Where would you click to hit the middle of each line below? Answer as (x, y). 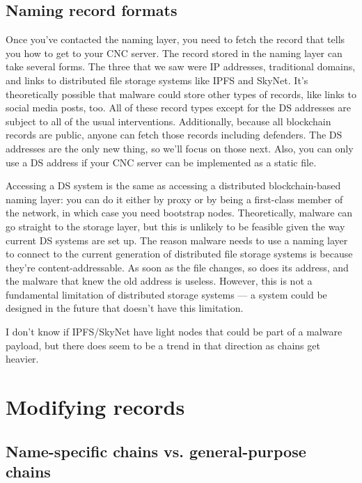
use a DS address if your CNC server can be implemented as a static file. (161, 162)
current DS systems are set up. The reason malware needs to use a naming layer (177, 240)
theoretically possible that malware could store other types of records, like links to (181, 94)
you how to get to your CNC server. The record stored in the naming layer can (174, 53)
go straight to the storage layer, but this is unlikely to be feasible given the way (175, 226)
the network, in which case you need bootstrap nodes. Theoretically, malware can (179, 213)
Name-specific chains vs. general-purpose (156, 451)
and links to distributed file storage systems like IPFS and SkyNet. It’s (157, 80)
